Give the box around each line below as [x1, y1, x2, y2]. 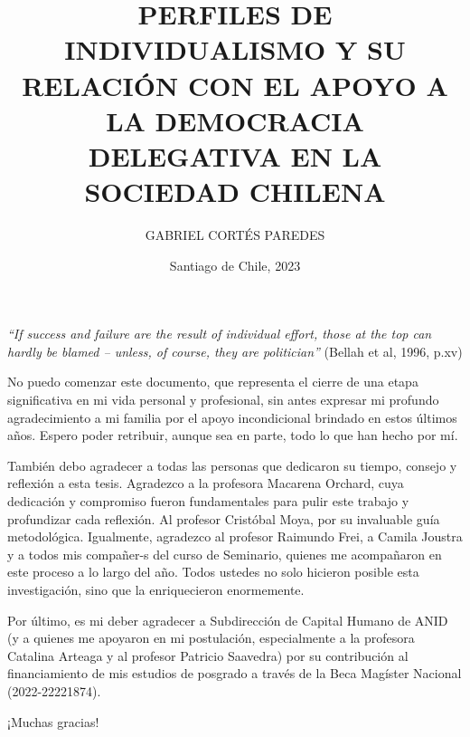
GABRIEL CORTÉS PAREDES [145, 225, 325, 244]
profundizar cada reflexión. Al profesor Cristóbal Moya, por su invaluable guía [7, 509, 440, 528]
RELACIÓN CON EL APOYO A [22, 66, 448, 103]
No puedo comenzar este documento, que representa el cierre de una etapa [7, 372, 418, 391]
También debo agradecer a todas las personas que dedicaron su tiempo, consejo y [7, 455, 457, 474]
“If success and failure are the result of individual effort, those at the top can [7, 324, 432, 343]
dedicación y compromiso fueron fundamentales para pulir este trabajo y [7, 492, 409, 510]
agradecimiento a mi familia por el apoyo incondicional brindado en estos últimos [7, 407, 457, 426]
